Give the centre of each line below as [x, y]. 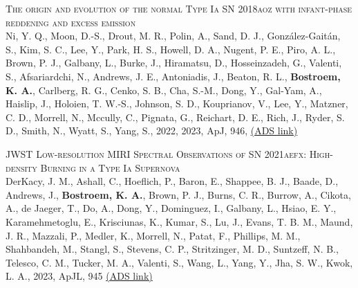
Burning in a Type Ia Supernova [110, 167]
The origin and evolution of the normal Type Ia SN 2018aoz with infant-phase [179, 8]
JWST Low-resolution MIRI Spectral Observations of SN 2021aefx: [156, 153]
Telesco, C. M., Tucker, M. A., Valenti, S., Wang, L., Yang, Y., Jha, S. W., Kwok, [179, 262]
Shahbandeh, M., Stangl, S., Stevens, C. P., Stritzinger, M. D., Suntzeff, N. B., [172, 249]
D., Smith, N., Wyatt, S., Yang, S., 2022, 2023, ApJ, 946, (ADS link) [152, 130]
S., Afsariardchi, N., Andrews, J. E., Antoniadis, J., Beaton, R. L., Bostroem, [173, 76]
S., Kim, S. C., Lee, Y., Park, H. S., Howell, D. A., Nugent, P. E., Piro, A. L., [171, 49]
